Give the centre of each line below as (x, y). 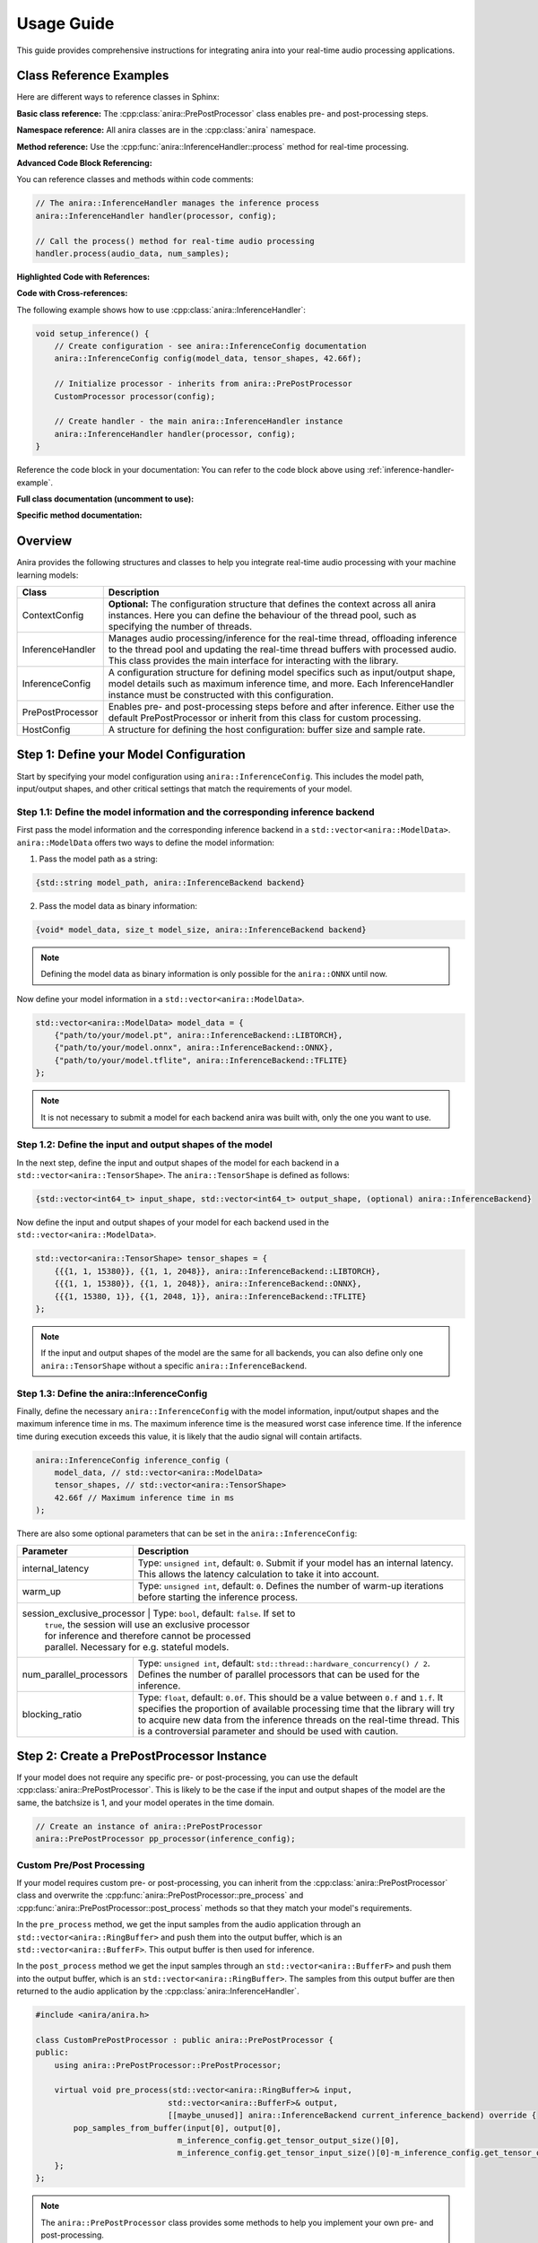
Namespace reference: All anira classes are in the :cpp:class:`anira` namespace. (166, 130)
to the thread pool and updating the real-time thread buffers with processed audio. (282, 650)
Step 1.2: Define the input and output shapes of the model (144, 1145)
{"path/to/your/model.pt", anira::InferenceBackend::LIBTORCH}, (199, 1035)
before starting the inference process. (218, 1597)
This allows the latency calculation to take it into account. (259, 1574)
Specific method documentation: (79, 515)
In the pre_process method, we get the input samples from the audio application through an (189, 1924)
